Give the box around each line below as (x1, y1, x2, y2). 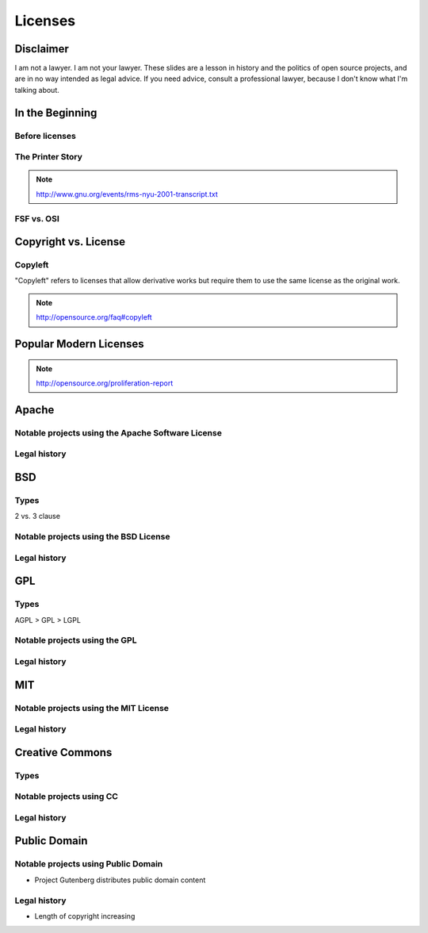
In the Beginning (14, 106, 97, 119)
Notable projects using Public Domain (14, 858, 163, 870)
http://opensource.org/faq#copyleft (36, 313, 152, 322)
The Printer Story (14, 152, 83, 163)
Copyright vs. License (14, 235, 126, 249)
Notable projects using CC (14, 791, 119, 802)
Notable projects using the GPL (14, 635, 137, 646)
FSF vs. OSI (14, 213, 59, 224)
